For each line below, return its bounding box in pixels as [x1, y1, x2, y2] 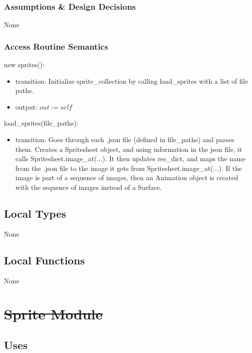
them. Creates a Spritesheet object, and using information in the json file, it [15, 144, 242, 154]
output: [15, 101, 37, 111]
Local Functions [4, 252, 85, 267]
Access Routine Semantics [4, 40, 108, 52]
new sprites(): [4, 59, 45, 70]
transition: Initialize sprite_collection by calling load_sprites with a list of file [15, 75, 248, 86]
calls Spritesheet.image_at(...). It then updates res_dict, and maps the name [15, 153, 246, 164]
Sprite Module [4, 304, 103, 324]
